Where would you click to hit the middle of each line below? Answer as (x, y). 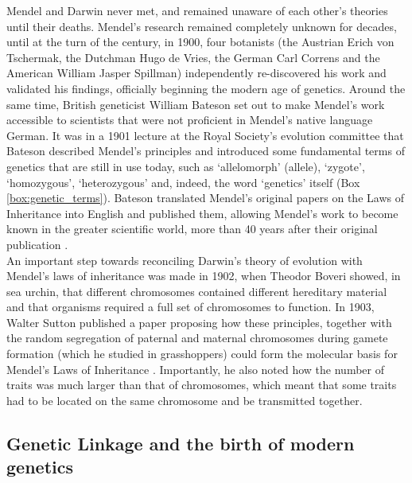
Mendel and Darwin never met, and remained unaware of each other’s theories (197, 10)
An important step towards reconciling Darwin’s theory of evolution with (185, 260)
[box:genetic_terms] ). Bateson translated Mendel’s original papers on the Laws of (205, 198)
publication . (37, 244)
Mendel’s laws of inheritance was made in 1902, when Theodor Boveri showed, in (204, 276)
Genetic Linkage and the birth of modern (181, 443)
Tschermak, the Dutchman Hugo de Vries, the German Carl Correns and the (193, 57)
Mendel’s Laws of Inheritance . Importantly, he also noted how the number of (195, 369)
